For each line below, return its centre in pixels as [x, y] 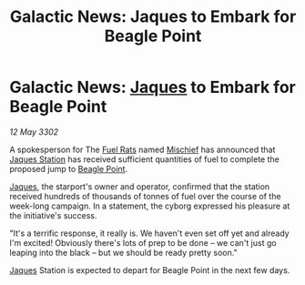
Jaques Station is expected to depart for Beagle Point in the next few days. [150, 270]
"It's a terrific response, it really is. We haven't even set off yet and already [149, 233]
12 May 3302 [34, 132]
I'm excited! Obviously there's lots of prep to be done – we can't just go [143, 242]
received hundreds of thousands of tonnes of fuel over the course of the [145, 196]
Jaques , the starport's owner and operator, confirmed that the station [140, 186]
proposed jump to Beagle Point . [69, 168]
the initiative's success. [53, 215]
